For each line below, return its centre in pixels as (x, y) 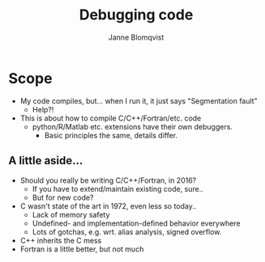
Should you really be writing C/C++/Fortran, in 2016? (108, 180)
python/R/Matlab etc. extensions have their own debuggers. (132, 126)
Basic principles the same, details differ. (111, 135)
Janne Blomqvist (136, 37)
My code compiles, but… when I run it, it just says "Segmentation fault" (139, 101)
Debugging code (136, 15)
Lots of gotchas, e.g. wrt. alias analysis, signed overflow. (127, 231)
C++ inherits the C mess (61, 240)
